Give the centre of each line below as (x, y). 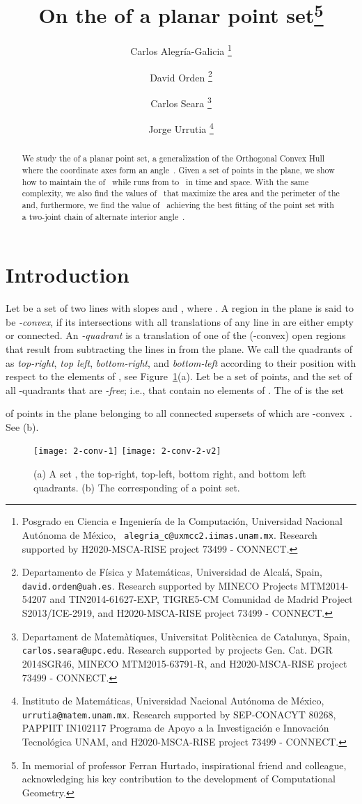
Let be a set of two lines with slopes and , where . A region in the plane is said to (180, 308)
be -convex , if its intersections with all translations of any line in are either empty (180, 321)
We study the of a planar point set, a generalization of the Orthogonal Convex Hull (173, 158)
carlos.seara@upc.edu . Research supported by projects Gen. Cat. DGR (177, 650)
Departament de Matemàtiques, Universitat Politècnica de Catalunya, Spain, (186, 636)
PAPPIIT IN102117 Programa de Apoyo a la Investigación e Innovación (175, 728)
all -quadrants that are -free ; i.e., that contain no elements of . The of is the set (175, 389)
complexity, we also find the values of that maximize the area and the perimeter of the (181, 193)
